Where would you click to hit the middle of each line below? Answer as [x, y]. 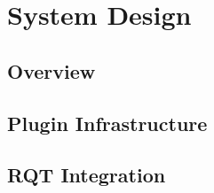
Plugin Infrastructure [107, 123]
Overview [52, 70]
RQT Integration [87, 175]
